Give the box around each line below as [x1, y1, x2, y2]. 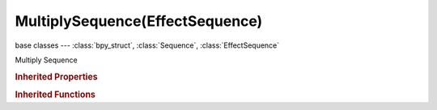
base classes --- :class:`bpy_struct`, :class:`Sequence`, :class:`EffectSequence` [15, 40, 280, 50]
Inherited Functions [15, 89, 96, 100]
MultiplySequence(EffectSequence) [15, 12, 263, 30]
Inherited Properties [15, 71, 99, 82]
